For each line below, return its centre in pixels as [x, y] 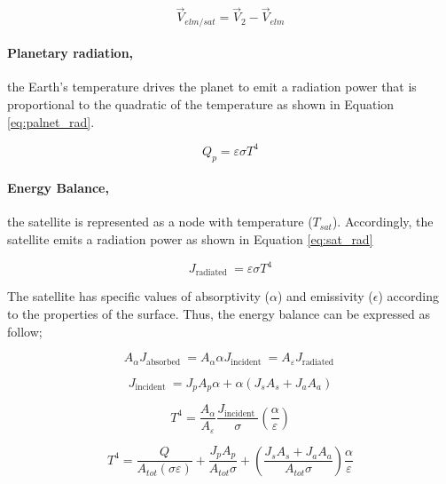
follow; [25, 331]
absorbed [164, 362]
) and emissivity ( [325, 296]
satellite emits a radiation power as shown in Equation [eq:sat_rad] [190, 238]
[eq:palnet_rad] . [51, 121]
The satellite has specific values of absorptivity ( [138, 296]
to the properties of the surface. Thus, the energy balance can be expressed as [219, 314]
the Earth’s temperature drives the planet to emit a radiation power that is [212, 87]
